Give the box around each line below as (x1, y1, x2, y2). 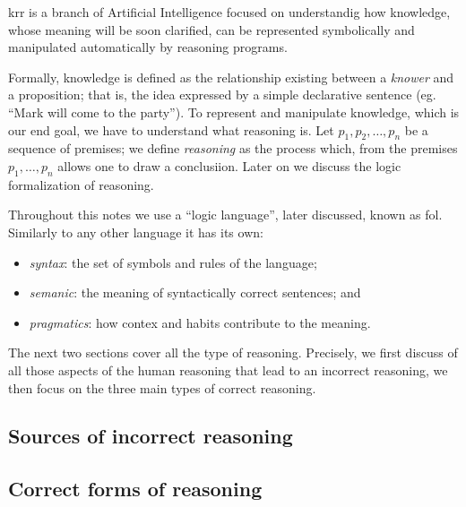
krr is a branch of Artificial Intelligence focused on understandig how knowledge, (8, 3, 451, 21)
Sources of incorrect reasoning (8, 422, 293, 450)
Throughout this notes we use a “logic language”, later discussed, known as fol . (8, 205, 443, 224)
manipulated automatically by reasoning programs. (8, 38, 288, 56)
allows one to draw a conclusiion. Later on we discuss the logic (57, 156, 401, 175)
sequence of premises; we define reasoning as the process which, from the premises (8, 139, 458, 158)
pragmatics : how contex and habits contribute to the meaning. (29, 313, 371, 331)
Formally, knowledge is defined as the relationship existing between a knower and (8, 67, 454, 86)
